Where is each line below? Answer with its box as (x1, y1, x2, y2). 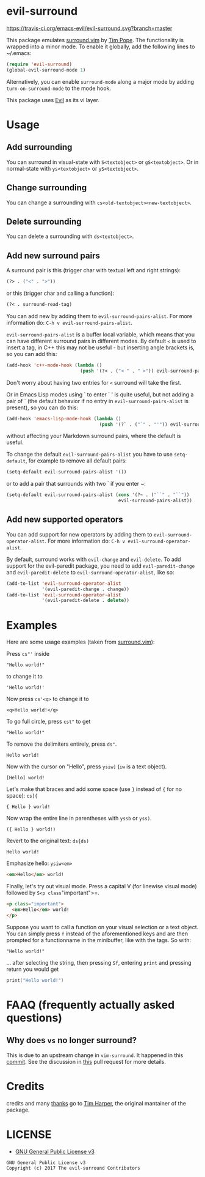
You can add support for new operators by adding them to (6, 530, 153, 538)
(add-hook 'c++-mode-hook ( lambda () (6, 362, 103, 368)
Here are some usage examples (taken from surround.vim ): (6, 638, 155, 646)
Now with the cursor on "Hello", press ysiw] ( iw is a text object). (6, 763, 167, 770)
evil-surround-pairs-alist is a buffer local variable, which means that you (6, 330, 195, 338)
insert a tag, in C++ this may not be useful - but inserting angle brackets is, (6, 344, 195, 351)
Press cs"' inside (6, 650, 50, 658)
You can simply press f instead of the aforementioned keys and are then (6, 930, 188, 937)
